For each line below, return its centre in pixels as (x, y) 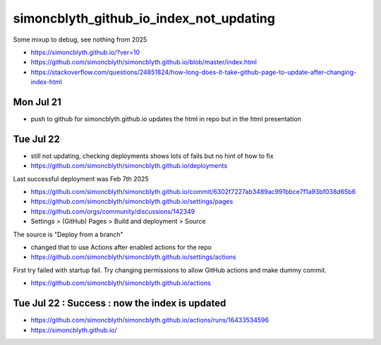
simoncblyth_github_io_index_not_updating (144, 18)
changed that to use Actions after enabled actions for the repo (121, 248)
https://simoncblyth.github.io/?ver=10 (85, 52)
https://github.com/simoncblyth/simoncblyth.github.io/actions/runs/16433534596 (150, 320)
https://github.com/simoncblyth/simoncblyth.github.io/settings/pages (132, 202)
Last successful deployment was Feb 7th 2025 (81, 178)
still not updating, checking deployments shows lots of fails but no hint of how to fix (152, 156)
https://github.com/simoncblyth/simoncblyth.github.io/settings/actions (133, 257)
